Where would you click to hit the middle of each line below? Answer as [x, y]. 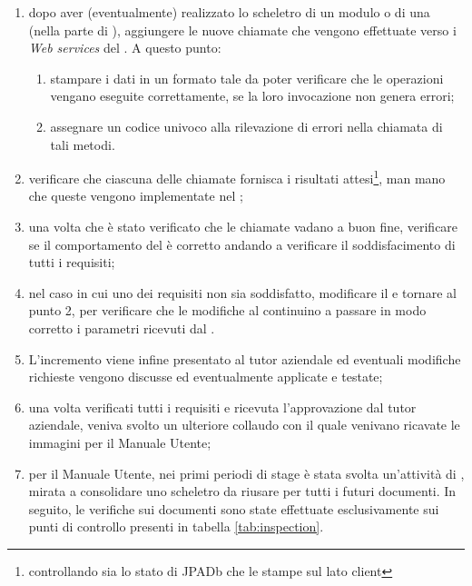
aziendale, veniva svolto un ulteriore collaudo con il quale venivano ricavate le [244, 425]
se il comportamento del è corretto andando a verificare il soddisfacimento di [242, 244]
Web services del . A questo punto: [125, 48]
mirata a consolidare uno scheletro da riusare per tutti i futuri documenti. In [242, 491]
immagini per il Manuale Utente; [120, 442]
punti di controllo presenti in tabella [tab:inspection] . [176, 526]
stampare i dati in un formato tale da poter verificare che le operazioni [247, 78]
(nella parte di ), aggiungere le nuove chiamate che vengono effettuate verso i [242, 30]
